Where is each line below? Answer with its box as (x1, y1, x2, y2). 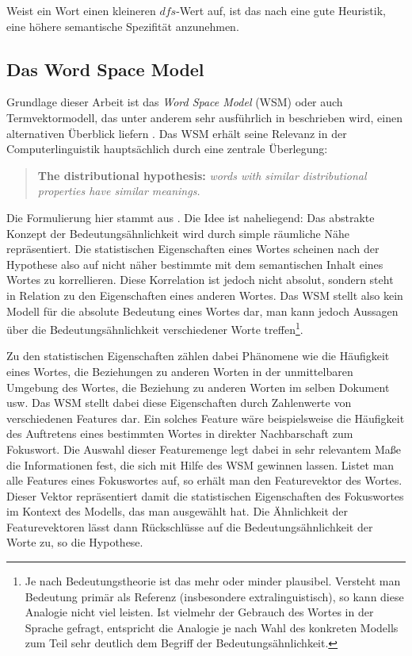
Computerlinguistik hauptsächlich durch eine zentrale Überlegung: (6, 140, 328, 157)
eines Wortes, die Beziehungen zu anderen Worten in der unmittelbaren (6, 363, 353, 379)
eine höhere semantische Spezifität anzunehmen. (6, 17, 239, 34)
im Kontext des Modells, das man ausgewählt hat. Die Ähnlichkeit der (6, 503, 349, 520)
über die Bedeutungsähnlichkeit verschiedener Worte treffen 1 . (6, 319, 303, 337)
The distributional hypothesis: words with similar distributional (37, 167, 367, 183)
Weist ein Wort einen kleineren (6, 2, 156, 18)
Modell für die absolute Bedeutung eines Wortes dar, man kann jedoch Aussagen (6, 302, 399, 319)
